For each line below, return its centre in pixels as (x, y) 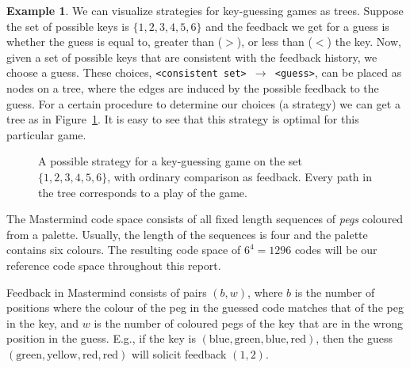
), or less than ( (274, 42)
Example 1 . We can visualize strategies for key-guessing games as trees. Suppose (205, 10)
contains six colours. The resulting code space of (124, 250)
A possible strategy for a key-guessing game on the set (170, 161)
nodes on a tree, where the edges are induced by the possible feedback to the (193, 88)
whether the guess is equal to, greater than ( (115, 42)
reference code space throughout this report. (114, 265)
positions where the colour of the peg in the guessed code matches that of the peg (205, 307)
